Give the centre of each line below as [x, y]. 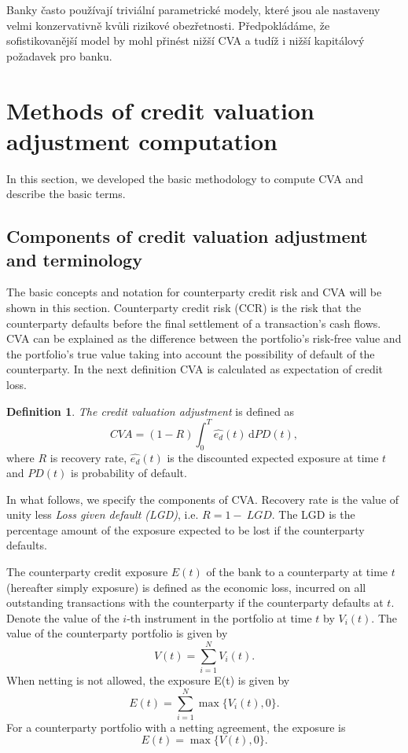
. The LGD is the [313, 514]
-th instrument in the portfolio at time [219, 617]
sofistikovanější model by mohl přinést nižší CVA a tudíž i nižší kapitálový [186, 40]
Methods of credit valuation [160, 110]
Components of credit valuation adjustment [187, 236]
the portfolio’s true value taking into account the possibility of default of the [191, 353]
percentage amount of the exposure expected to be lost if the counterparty [186, 529]
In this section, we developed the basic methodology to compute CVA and [185, 178]
